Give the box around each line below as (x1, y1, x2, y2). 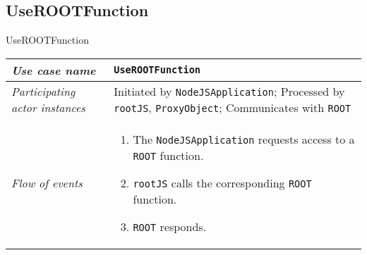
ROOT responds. (133, 218, 207, 235)
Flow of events (11, 174, 83, 191)
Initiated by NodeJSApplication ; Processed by (114, 82, 345, 99)
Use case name (11, 61, 96, 78)
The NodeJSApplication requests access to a (133, 130, 355, 147)
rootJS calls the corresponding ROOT (133, 174, 312, 191)
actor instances (11, 99, 85, 116)
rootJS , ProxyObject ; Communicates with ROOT (114, 99, 351, 116)
